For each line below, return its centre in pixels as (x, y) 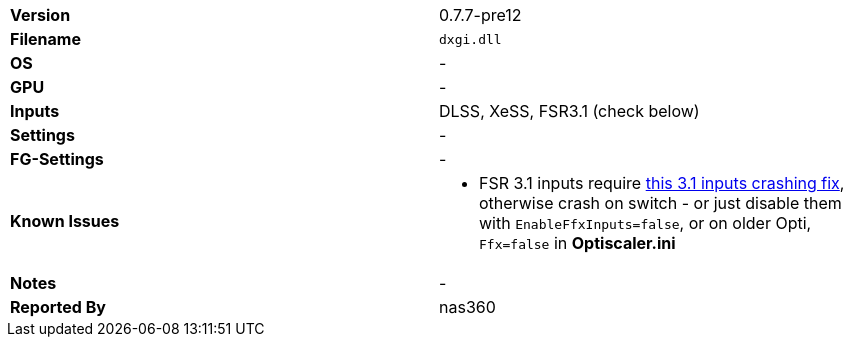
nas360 (467, 307)
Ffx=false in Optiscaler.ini (577, 243)
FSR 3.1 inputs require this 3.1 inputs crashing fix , (662, 183)
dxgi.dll (470, 39)
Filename (45, 39)
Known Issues (65, 221)
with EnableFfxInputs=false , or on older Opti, (645, 223)
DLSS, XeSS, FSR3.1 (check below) (569, 111)
